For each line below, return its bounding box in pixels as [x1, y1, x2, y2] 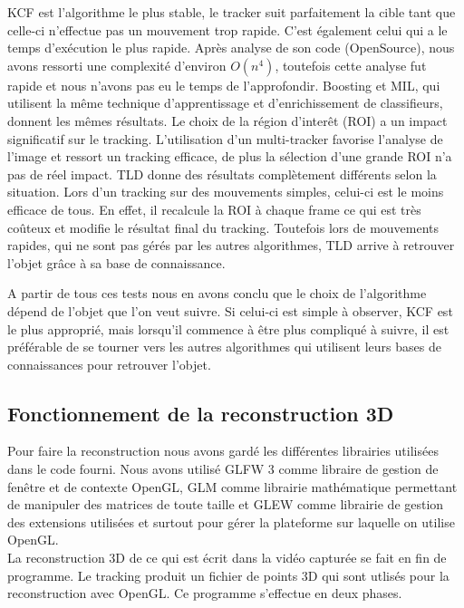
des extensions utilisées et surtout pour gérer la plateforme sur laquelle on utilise [7, 512, 455, 531]
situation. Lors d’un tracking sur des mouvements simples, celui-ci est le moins [7, 182, 444, 201]
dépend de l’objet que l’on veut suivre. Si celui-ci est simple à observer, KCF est [7, 301, 453, 320]
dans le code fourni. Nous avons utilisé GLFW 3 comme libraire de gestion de [7, 459, 439, 478]
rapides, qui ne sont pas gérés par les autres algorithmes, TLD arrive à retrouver [7, 236, 455, 255]
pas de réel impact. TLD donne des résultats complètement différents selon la [7, 164, 437, 183]
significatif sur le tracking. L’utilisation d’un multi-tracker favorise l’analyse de [7, 129, 443, 148]
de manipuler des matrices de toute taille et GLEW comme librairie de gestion [7, 495, 444, 514]
